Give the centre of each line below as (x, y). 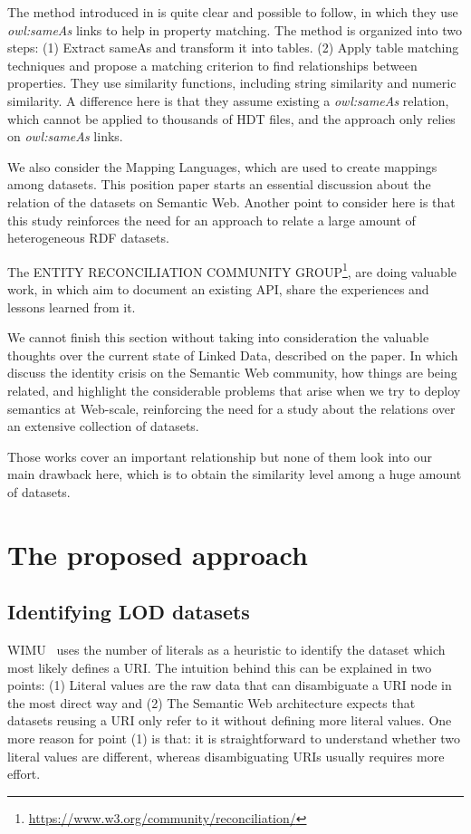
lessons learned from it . (72, 307)
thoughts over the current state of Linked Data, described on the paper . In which (233, 355)
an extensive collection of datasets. (103, 426)
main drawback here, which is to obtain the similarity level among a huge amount (235, 474)
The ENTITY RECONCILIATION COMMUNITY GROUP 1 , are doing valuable (232, 270)
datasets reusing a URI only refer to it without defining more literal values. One (230, 720)
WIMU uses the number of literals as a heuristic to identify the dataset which (226, 650)
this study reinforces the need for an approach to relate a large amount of (211, 220)
